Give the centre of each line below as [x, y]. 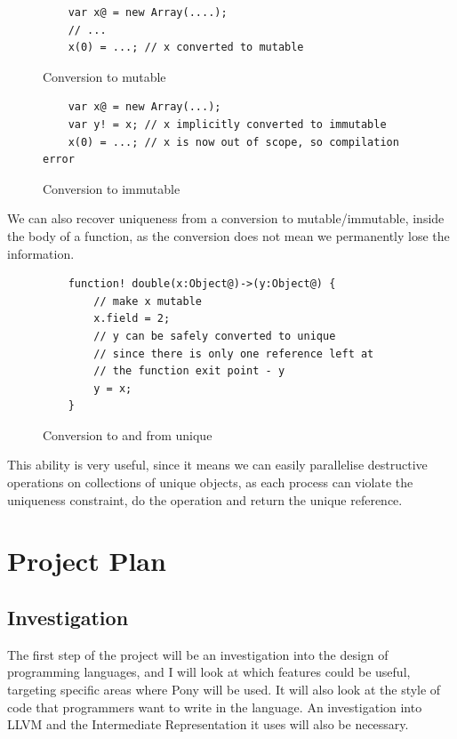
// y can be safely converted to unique [215, 336]
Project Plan [87, 561]
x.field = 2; [132, 319]
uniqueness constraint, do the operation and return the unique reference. [205, 499]
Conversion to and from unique [128, 434]
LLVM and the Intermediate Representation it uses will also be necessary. [208, 724]
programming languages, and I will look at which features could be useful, [209, 672]
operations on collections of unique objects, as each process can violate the [210, 482]
